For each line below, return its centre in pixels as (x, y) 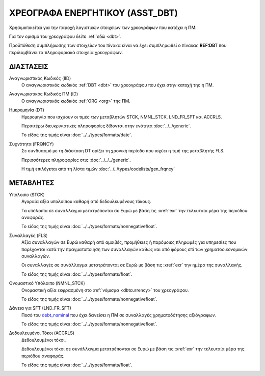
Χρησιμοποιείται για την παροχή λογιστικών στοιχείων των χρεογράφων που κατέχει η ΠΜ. (103, 28)
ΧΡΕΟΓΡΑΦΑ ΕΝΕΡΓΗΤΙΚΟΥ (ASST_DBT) (93, 13)
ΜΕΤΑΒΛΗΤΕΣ (32, 183)
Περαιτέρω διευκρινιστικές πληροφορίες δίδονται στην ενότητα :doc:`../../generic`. (106, 126)
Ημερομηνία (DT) (26, 110)
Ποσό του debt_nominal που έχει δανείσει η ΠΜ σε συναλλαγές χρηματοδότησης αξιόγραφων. (119, 315)
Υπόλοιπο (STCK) (27, 195)
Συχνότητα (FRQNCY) (31, 144)
